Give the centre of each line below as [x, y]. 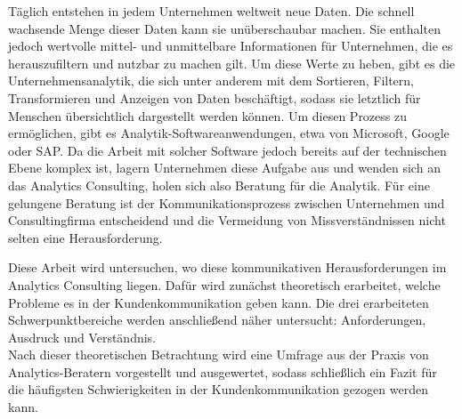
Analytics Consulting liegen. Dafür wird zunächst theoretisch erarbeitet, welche [224, 284]
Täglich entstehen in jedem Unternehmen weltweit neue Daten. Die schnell [211, 11]
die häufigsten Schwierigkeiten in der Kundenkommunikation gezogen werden [218, 389]
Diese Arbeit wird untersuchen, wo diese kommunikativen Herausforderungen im [227, 267]
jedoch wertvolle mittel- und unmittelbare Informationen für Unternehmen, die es [231, 46]
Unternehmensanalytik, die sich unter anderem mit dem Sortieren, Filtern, [211, 81]
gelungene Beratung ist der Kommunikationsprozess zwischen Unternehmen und [227, 202]
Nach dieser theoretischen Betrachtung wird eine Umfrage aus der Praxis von [219, 355]
